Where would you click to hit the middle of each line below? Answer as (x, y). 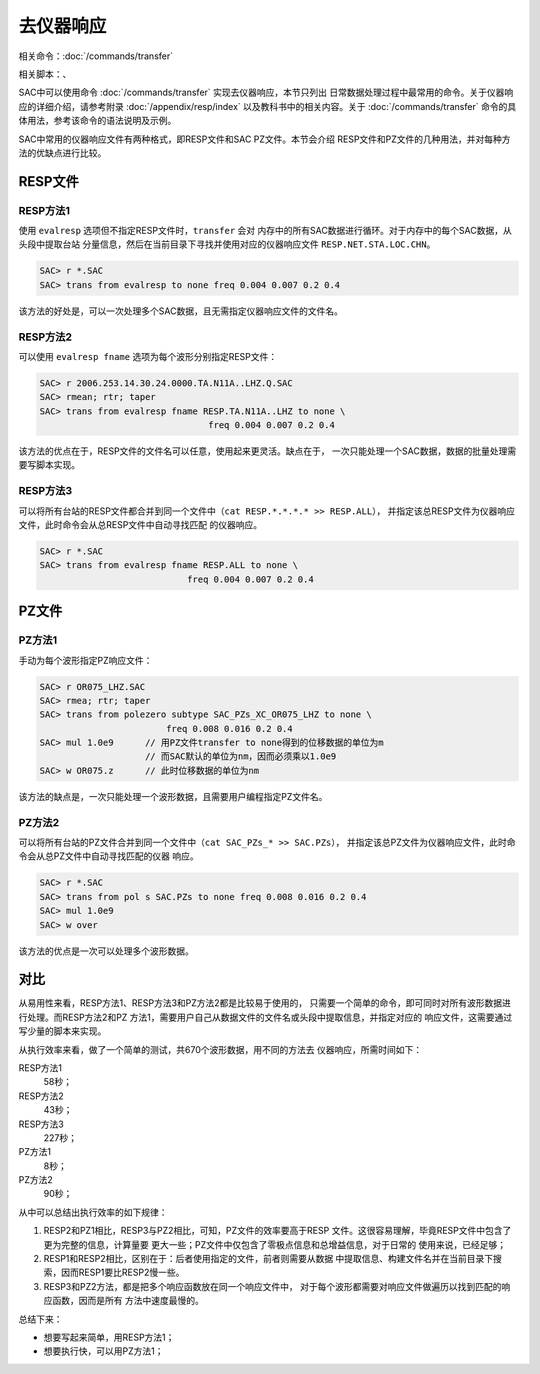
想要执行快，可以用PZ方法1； (103, 1351)
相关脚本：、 (45, 74)
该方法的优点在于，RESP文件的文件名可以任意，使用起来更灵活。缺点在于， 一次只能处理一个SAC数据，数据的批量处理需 (267, 451)
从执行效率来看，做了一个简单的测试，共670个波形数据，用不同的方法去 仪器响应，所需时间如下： (220, 1049)
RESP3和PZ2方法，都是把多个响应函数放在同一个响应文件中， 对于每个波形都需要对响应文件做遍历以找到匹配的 (272, 1286)
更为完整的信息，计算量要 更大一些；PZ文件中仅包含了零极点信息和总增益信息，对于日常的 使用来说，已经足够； (275, 1244)
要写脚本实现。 (49, 465)
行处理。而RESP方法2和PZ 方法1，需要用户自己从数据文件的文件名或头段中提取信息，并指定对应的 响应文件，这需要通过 (265, 1017)
